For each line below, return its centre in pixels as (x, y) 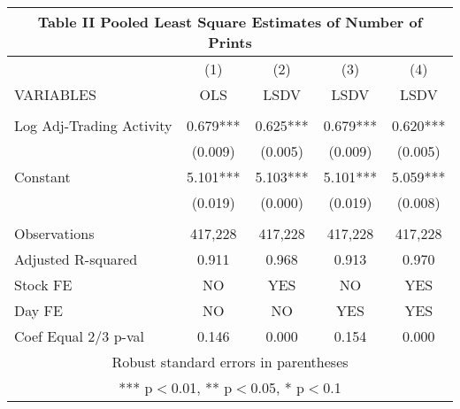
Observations (54, 233)
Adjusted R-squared (76, 259)
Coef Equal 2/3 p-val (79, 336)
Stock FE (43, 285)
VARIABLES (55, 94)
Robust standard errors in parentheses (230, 362)
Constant (42, 177)
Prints (230, 42)
